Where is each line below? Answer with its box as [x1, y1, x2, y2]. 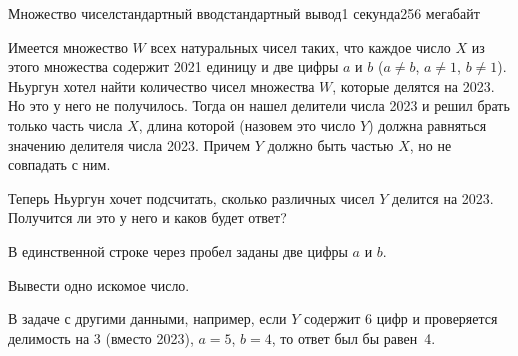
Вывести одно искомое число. [8, 274, 190, 295]
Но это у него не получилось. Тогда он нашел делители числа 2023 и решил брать [8, 95, 510, 116]
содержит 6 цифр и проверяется [303, 308, 498, 329]
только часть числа [8, 114, 123, 135]
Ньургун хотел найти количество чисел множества [8, 75, 315, 96]
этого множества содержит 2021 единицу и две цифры [8, 56, 339, 77]
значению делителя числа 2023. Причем [8, 134, 251, 155]
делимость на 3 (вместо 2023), [8, 327, 194, 348]
